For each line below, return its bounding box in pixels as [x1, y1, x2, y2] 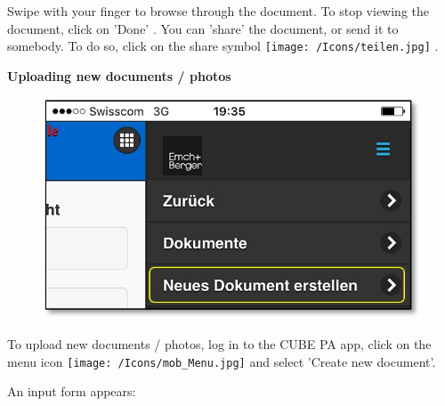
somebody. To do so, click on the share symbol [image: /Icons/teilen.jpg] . [7, 37, 439, 55]
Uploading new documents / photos [7, 66, 231, 85]
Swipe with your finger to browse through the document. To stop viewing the [7, 2, 429, 20]
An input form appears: [7, 382, 136, 401]
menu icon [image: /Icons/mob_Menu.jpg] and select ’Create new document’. [7, 352, 436, 370]
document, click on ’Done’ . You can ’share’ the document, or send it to [7, 19, 399, 37]
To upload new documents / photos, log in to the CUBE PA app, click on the [7, 335, 432, 353]
